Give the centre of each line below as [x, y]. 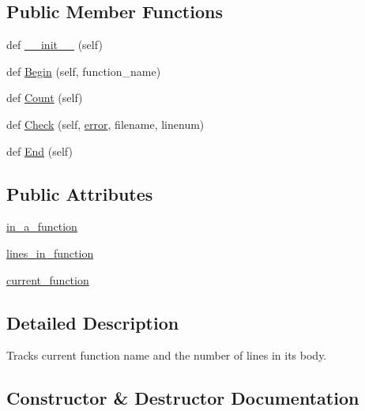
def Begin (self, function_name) [84, 71]
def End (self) [40, 151]
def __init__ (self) [55, 45]
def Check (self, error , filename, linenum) [105, 124]
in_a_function [42, 226]
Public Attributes [80, 193]
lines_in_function [50, 253]
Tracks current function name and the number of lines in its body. [167, 355]
